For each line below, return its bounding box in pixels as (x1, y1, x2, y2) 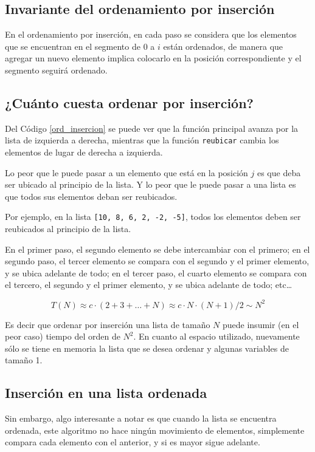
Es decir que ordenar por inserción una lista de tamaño (5, 318, 210, 330)
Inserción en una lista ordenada (5, 383, 207, 402)
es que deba (257, 166, 301, 179)
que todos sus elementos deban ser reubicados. (5, 190, 178, 202)
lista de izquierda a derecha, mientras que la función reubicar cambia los (5, 134, 279, 146)
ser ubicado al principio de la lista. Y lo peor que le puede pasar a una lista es (5, 178, 296, 191)
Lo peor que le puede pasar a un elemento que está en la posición (5, 166, 248, 179)
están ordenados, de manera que (163, 39, 283, 52)
